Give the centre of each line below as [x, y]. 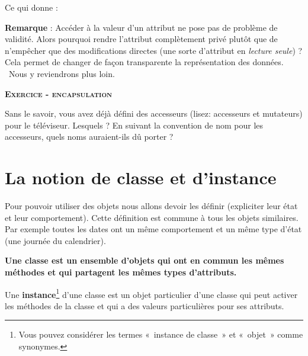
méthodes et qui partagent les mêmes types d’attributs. [121, 272]
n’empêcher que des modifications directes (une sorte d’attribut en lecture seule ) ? [154, 50]
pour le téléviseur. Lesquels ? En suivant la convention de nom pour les [134, 125]
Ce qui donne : [31, 7]
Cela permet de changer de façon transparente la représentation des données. [144, 62]
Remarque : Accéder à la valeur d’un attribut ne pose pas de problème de [141, 27]
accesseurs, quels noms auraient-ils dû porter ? [89, 137]
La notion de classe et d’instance [141, 177]
